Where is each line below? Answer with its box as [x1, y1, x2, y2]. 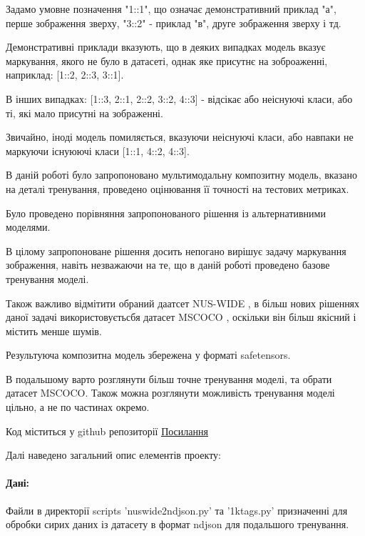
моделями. [6, 219, 51, 234]
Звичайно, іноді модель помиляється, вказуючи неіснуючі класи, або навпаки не [6, 129, 354, 144]
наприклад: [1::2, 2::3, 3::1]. [6, 67, 124, 82]
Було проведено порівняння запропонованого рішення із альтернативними [6, 205, 326, 220]
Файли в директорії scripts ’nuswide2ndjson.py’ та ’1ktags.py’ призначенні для [6, 502, 348, 517]
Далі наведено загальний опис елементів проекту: [6, 447, 221, 462]
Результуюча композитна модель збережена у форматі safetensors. [6, 347, 291, 362]
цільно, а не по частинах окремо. [6, 399, 150, 415]
